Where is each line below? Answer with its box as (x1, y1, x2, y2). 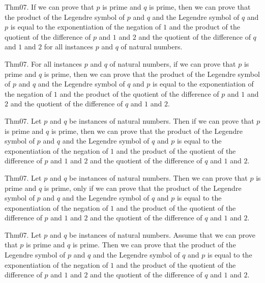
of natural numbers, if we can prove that (109, 58, 236, 69)
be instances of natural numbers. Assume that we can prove (69, 229, 256, 240)
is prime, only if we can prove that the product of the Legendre (44, 182, 242, 193)
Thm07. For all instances (5, 58, 82, 69)
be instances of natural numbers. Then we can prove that (69, 172, 248, 183)
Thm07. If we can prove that (5, 2, 94, 12)
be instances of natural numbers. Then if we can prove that (69, 115, 254, 126)
